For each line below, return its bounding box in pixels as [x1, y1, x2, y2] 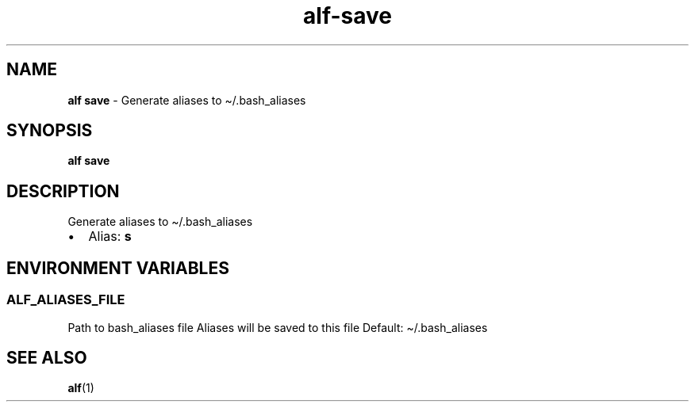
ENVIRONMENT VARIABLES [6, 257, 229, 278]
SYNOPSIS [6, 120, 93, 141]
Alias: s [88, 228, 132, 245]
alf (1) [67, 381, 94, 395]
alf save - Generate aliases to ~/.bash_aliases [67, 93, 306, 107]
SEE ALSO [6, 347, 87, 368]
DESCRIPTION [6, 181, 120, 201]
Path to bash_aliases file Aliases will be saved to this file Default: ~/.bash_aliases [67, 320, 488, 334]
